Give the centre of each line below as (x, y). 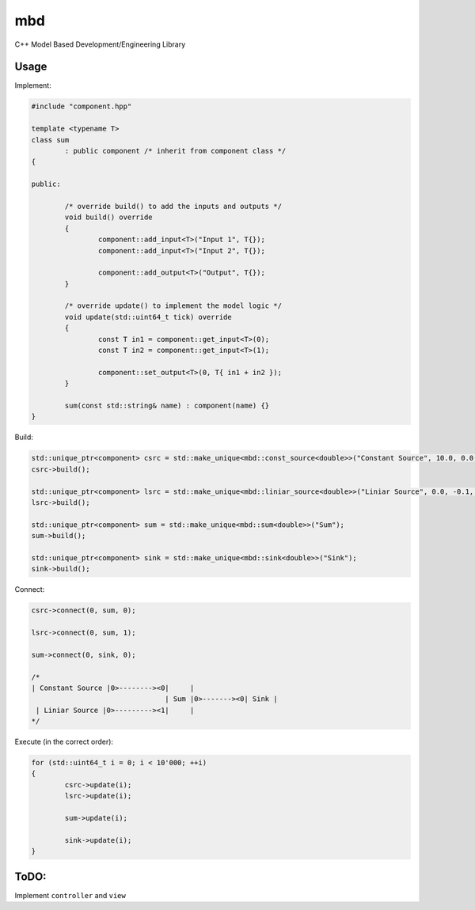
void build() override (109, 217)
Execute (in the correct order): (64, 742)
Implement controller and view (70, 895)
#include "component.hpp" (82, 106)
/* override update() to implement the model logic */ (173, 306)
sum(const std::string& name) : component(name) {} (167, 405)
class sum (50, 140)
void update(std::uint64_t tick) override (148, 317)
